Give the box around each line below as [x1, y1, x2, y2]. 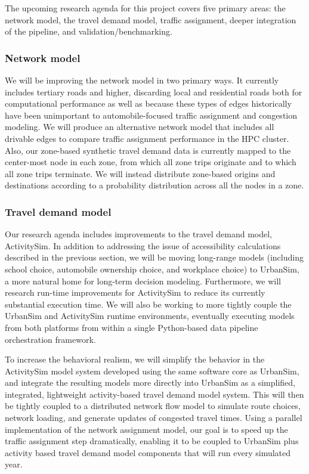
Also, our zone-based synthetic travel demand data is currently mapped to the [5, 144, 291, 156]
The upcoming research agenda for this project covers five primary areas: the [5, 2, 286, 14]
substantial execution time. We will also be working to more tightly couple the [5, 298, 292, 310]
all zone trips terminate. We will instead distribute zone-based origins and [5, 167, 276, 179]
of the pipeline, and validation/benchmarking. [5, 25, 172, 38]
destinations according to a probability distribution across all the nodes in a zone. [5, 179, 304, 191]
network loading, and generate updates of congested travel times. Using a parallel [5, 411, 302, 424]
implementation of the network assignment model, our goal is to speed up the [5, 423, 288, 435]
